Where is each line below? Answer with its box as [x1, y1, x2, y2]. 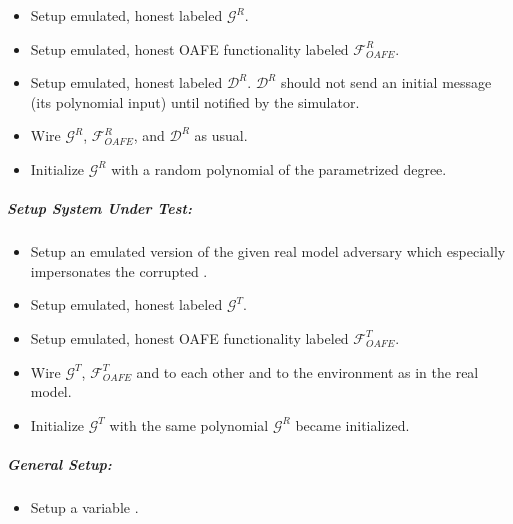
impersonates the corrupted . [30, 260, 208, 281]
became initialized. [295, 414, 410, 435]
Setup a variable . [30, 496, 139, 517]
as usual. [194, 125, 248, 146]
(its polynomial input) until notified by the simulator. [30, 91, 360, 112]
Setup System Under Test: [7, 198, 192, 219]
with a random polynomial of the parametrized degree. [111, 158, 447, 179]
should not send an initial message [280, 72, 492, 93]
